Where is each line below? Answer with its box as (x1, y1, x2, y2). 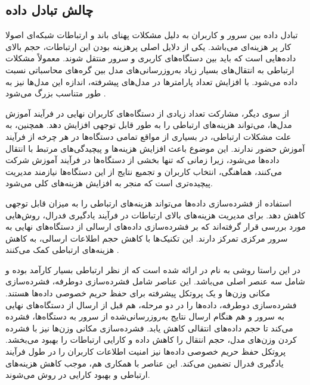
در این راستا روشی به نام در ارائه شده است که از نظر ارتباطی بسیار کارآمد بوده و (5, 263, 300, 276)
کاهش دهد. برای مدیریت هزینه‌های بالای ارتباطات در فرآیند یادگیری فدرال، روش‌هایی (5, 208, 305, 221)
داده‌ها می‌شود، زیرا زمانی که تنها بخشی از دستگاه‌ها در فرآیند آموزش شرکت (5, 154, 280, 166)
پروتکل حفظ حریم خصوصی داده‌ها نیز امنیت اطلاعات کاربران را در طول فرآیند (5, 345, 286, 358)
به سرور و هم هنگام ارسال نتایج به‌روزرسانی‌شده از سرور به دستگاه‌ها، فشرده (5, 310, 284, 323)
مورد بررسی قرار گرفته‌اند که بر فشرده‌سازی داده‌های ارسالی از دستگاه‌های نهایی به (5, 220, 306, 233)
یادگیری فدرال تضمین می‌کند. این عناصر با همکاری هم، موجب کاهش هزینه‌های (5, 356, 284, 369)
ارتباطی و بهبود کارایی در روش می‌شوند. (5, 368, 150, 381)
